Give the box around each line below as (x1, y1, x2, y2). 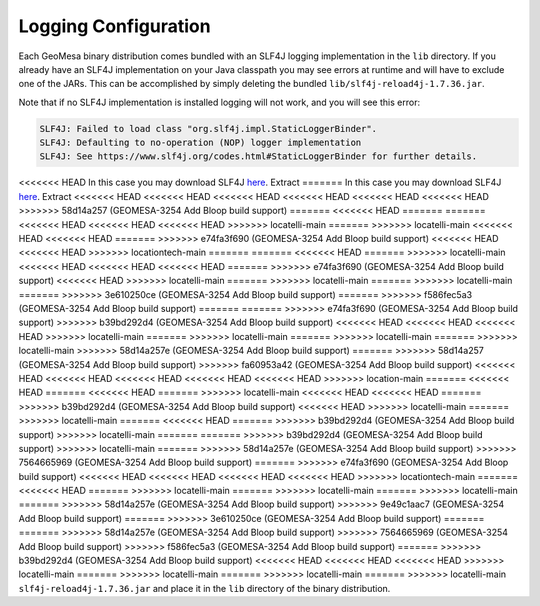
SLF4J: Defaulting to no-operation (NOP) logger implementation (39, 137, 362, 149)
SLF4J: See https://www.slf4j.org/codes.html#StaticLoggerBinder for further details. (39, 151, 478, 162)
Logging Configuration (18, 15, 211, 37)
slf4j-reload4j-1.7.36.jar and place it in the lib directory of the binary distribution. (18, 582, 391, 594)
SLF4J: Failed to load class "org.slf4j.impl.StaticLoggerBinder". (39, 123, 378, 134)
